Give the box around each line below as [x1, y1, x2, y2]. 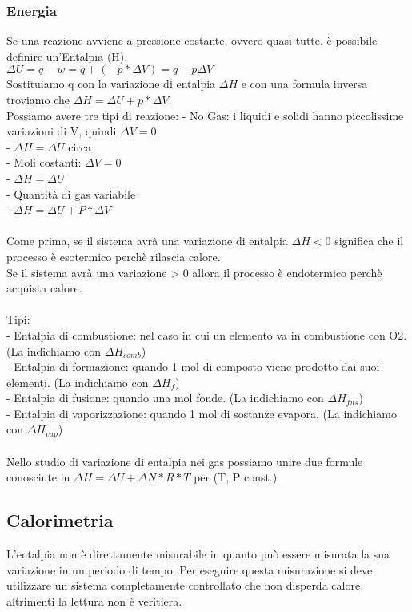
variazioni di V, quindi [6, 123, 117, 139]
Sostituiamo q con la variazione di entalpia [6, 75, 216, 92]
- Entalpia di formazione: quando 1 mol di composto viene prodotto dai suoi [6, 358, 380, 375]
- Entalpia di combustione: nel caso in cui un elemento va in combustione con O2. [6, 326, 407, 343]
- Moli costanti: [6, 154, 82, 171]
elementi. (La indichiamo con [6, 373, 149, 390]
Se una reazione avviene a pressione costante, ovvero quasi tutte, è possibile [6, 32, 378, 49]
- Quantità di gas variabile [6, 185, 136, 202]
